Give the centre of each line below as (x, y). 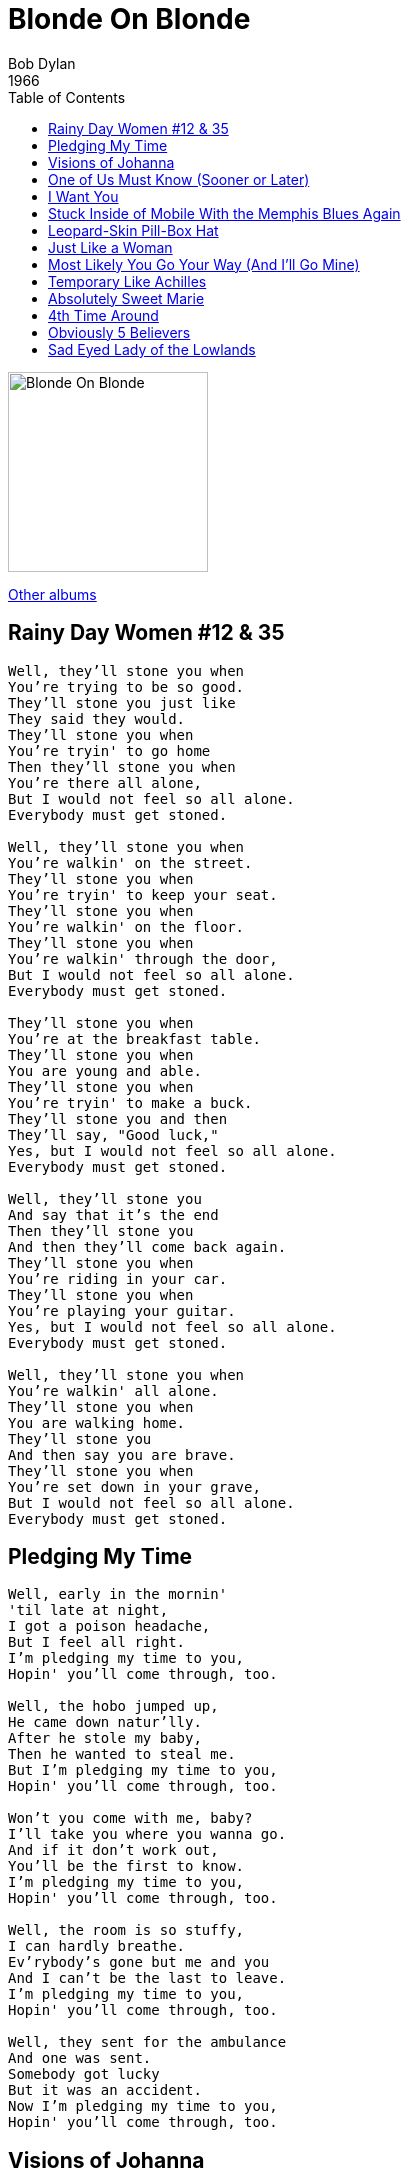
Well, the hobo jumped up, (113, 1706)
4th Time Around (103, 315)
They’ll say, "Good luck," (113, 1134)
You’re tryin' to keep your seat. (143, 894)
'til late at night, (88, 1610)
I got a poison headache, (109, 1626)
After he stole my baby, (105, 1738)
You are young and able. (105, 1070)
